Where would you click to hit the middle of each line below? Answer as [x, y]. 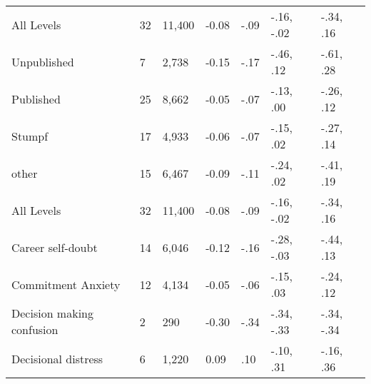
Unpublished [43, 61]
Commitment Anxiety [66, 284]
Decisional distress [57, 358]
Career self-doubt [55, 247]
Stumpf [30, 136]
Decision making [52, 313]
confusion [35, 329]
